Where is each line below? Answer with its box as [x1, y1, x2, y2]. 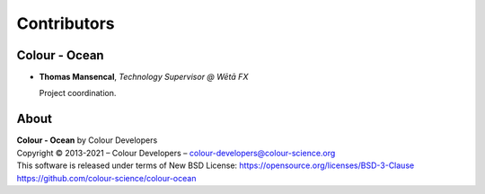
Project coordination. [39, 88, 117, 99]
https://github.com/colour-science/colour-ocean [16, 172, 197, 183]
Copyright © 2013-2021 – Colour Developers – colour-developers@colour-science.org [16, 147, 336, 158]
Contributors [16, 13, 116, 33]
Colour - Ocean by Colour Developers [16, 135, 158, 145]
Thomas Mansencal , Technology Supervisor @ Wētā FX [39, 72, 249, 83]
